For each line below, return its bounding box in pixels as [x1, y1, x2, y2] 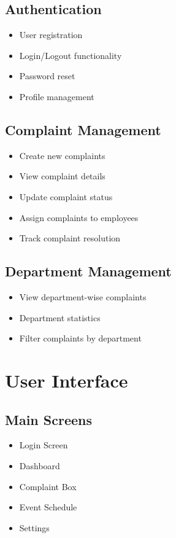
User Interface [5, 367, 128, 392]
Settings [19, 521, 50, 534]
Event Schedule [19, 501, 77, 513]
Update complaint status [19, 190, 113, 203]
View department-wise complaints [19, 290, 147, 303]
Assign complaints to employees [19, 211, 139, 224]
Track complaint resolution [19, 232, 121, 244]
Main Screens [5, 410, 93, 429]
